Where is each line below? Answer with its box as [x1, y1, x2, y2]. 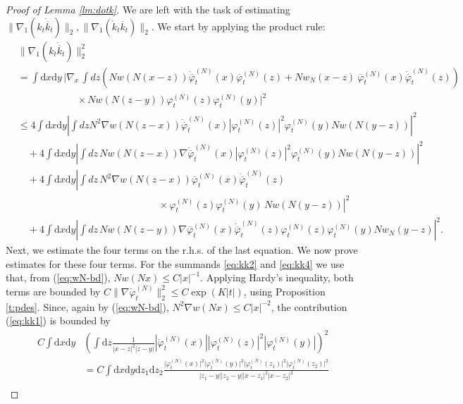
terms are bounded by [6, 283, 101, 298]
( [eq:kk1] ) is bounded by [6, 313, 111, 328]
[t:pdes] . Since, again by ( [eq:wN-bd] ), [6, 299, 169, 314]
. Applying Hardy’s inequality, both [200, 270, 354, 285]
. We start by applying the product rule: [151, 18, 326, 33]
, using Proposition [243, 283, 326, 298]
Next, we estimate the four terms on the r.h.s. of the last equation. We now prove [6, 243, 358, 257]
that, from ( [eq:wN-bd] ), [6, 270, 111, 285]
